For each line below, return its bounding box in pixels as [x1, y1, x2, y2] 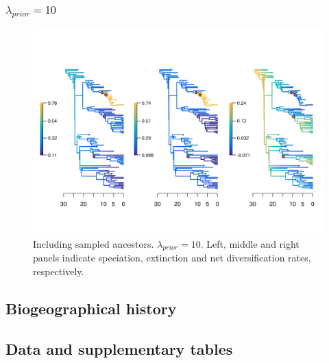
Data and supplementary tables [5, 338, 233, 359]
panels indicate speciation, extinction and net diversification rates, [33, 250, 311, 265]
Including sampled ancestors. [33, 236, 154, 250]
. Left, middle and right [200, 236, 300, 250]
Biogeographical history [5, 298, 177, 319]
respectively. [33, 264, 84, 279]
